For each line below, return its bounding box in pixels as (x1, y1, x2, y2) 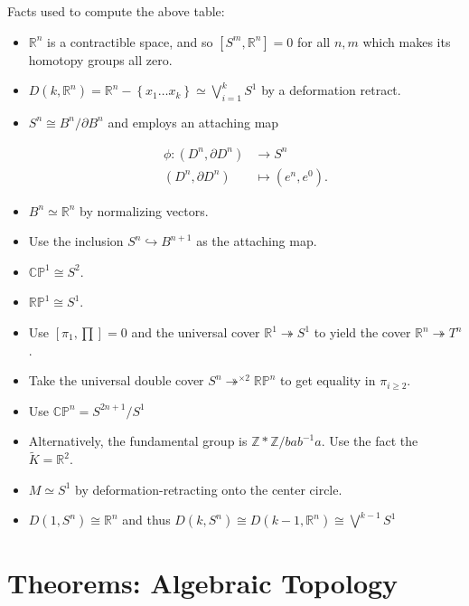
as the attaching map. (196, 232, 317, 251)
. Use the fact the (321, 431, 418, 450)
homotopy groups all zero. (28, 50, 173, 69)
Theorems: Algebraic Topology (7, 563, 399, 601)
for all (296, 32, 331, 51)
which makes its (362, 32, 451, 51)
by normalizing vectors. (80, 201, 209, 220)
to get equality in (280, 371, 376, 390)
